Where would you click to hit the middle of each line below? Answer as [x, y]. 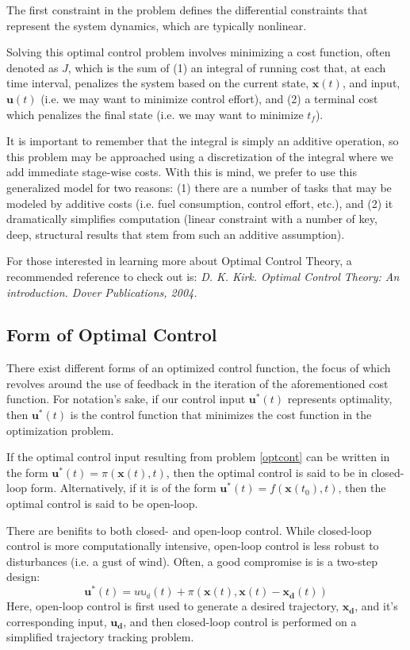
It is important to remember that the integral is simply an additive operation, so [203, 141]
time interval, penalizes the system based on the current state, [158, 83]
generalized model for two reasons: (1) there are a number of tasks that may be [199, 187]
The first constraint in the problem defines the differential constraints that [187, 10]
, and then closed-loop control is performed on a [240, 621]
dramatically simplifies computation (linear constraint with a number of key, [192, 219]
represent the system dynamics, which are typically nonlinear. [157, 25]
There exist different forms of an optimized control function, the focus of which [199, 368]
